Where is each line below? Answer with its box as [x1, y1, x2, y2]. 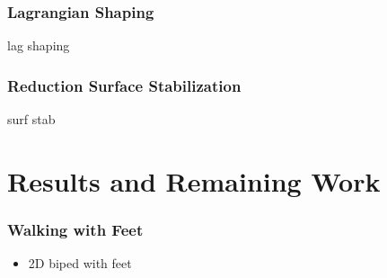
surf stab [7, 110, 56, 129]
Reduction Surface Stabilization [7, 74, 242, 96]
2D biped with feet [28, 254, 132, 273]
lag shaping [7, 36, 70, 55]
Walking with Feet [7, 218, 144, 240]
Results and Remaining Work [7, 162, 381, 199]
